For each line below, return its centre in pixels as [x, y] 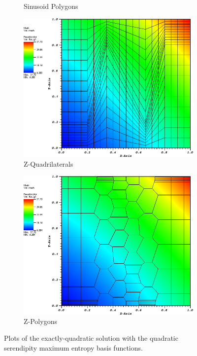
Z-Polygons [40, 321]
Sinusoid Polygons [51, 6]
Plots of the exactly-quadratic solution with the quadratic [91, 338]
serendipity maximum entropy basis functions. [73, 347]
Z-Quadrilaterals [49, 163]
